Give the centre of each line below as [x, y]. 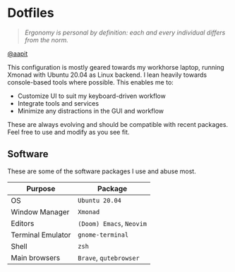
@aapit [18, 54]
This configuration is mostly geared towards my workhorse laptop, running [116, 67]
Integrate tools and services [58, 103]
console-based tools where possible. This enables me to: [91, 82]
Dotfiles [31, 13]
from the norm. [47, 39]
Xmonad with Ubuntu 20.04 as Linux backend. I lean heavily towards [107, 75]
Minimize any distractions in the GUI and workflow [91, 111]
